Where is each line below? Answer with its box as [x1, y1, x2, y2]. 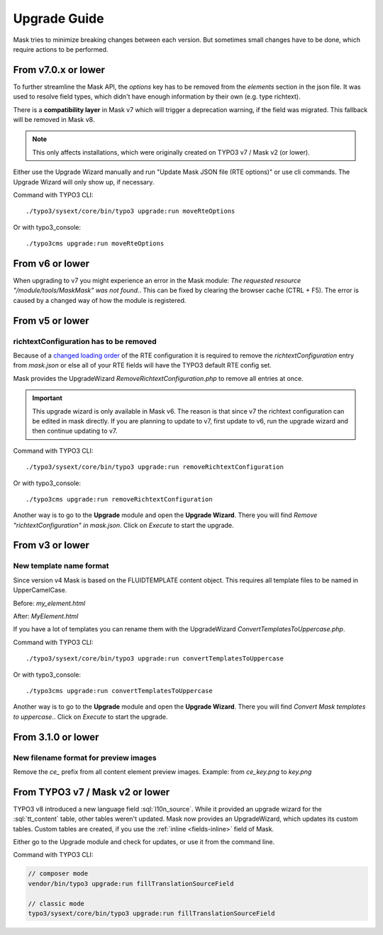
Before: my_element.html [13, 599, 86, 607]
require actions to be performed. [13, 45, 109, 53]
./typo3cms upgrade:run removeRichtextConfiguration [26, 495, 213, 503]
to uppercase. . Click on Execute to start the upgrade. [13, 712, 168, 721]
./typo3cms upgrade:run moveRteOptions [26, 240, 165, 248]
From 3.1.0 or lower [13, 731, 99, 743]
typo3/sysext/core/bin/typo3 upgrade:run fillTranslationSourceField [28, 909, 275, 917]
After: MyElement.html [13, 612, 79, 620]
